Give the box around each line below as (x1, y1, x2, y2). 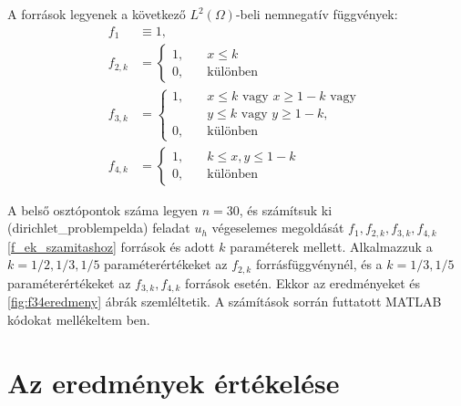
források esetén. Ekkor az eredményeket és (185, 273, 421, 292)
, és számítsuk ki (239, 200, 333, 219)
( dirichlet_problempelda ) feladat (7, 218, 190, 237)
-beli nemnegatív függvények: (235, 5, 398, 23)
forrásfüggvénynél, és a (255, 255, 383, 274)
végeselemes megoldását (211, 218, 344, 237)
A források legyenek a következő (7, 5, 186, 23)
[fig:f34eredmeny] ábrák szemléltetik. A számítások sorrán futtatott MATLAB (7, 292, 442, 311)
